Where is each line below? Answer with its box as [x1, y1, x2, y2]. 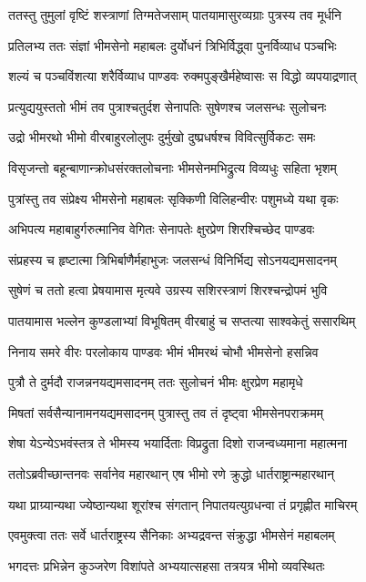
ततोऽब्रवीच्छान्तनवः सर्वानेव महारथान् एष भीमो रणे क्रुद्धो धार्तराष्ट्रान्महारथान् [8, 464, 335, 483]
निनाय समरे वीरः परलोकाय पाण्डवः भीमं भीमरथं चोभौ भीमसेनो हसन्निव [8, 342, 319, 361]
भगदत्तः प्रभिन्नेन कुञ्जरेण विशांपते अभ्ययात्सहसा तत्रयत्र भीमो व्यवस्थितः [8, 556, 325, 575]
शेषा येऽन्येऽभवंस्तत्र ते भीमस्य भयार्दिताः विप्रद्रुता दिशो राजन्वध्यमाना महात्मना [8, 434, 348, 453]
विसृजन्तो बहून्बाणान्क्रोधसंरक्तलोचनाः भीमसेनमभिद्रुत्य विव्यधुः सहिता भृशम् [8, 158, 337, 177]
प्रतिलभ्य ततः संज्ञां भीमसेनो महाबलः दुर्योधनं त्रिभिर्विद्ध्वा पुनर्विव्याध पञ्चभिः [8, 36, 337, 55]
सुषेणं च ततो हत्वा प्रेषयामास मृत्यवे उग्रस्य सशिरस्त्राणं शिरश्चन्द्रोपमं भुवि [8, 281, 328, 300]
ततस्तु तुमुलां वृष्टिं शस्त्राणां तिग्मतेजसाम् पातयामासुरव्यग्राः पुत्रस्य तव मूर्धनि [8, 5, 342, 24]
